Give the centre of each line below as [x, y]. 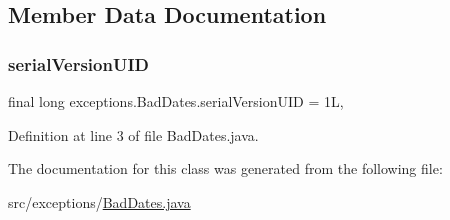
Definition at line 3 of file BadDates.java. [133, 134]
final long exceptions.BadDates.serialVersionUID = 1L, [176, 101]
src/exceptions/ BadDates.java [99, 201]
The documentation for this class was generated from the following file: [225, 168]
